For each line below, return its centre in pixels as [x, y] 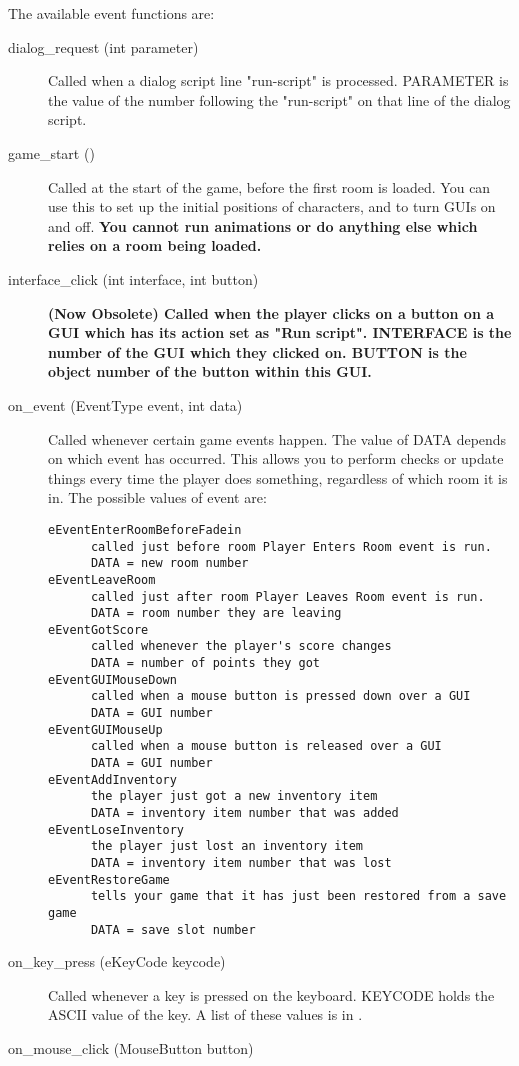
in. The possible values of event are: [157, 497]
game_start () [51, 152]
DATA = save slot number [173, 929]
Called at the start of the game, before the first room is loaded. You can [269, 186]
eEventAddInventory [112, 779]
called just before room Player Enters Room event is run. [291, 546]
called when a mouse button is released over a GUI [266, 746]
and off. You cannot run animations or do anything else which [263, 225]
